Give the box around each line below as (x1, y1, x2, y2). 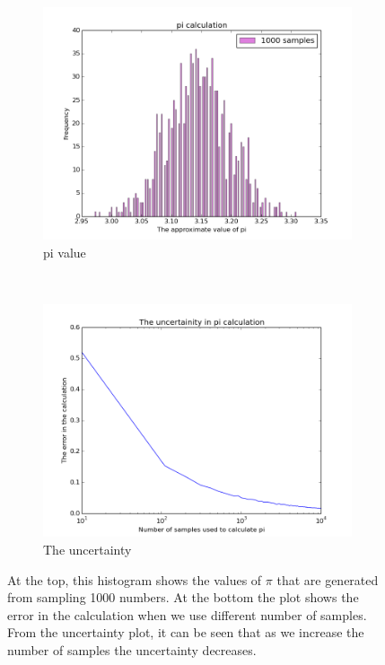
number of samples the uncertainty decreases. (7, 640, 257, 659)
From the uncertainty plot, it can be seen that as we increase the (7, 623, 364, 642)
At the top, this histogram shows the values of (7, 570, 262, 589)
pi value (43, 242, 86, 261)
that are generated (276, 570, 379, 589)
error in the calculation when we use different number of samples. (7, 605, 367, 624)
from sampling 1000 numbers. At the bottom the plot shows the (7, 588, 359, 607)
